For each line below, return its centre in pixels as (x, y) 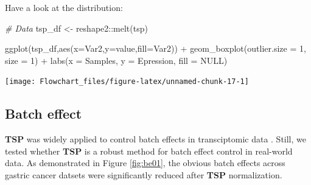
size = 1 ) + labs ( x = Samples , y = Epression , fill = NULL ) (116, 60)
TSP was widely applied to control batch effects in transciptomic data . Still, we (155, 139)
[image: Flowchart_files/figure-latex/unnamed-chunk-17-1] (127, 82)
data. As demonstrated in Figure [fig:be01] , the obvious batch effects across (145, 163)
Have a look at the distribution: (64, 7)
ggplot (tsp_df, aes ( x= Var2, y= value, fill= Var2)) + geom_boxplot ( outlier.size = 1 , (155, 48)
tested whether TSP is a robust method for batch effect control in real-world (149, 151)
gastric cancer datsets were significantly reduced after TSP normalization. (144, 175)
